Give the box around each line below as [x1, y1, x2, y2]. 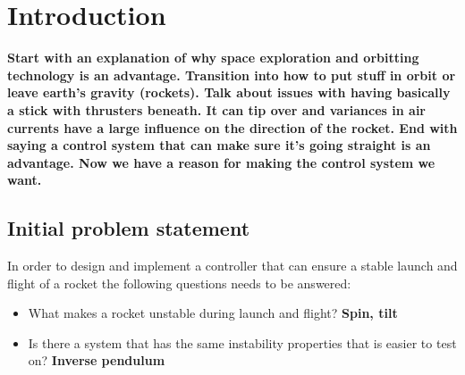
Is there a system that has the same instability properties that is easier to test [28, 333, 457, 352]
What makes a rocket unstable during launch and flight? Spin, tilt [28, 304, 398, 322]
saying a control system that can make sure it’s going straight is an [7, 136, 431, 154]
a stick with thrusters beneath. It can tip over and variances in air [7, 100, 426, 119]
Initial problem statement [7, 214, 250, 242]
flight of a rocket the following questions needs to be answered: [7, 273, 351, 292]
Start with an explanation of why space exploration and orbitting [7, 48, 419, 67]
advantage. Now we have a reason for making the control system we [7, 153, 435, 171]
